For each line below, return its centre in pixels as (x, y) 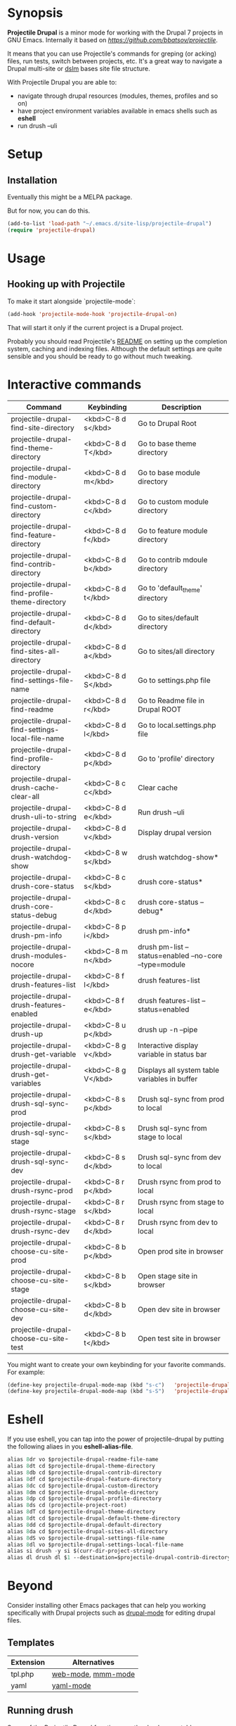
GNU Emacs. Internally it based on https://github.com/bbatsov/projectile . (113, 39)
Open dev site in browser (179, 1309)
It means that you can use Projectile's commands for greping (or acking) (112, 53)
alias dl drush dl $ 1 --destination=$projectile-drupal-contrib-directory (119, 1558)
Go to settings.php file (174, 680)
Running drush (40, 1711)
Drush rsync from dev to (178, 1222)
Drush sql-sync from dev (179, 1157)
